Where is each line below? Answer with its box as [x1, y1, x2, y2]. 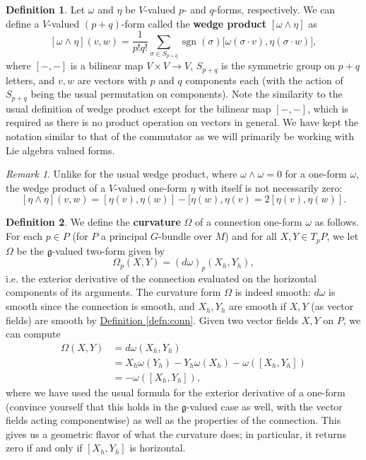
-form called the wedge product [121, 16, 266, 30]
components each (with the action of [185, 72, 343, 87]
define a [6, 16, 40, 30]
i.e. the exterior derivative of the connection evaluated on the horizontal [6, 270, 317, 285]
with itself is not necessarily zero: [199, 180, 343, 195]
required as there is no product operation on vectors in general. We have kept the [6, 115, 359, 130]
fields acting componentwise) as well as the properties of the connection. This [6, 413, 341, 427]
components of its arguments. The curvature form [6, 284, 221, 299]
